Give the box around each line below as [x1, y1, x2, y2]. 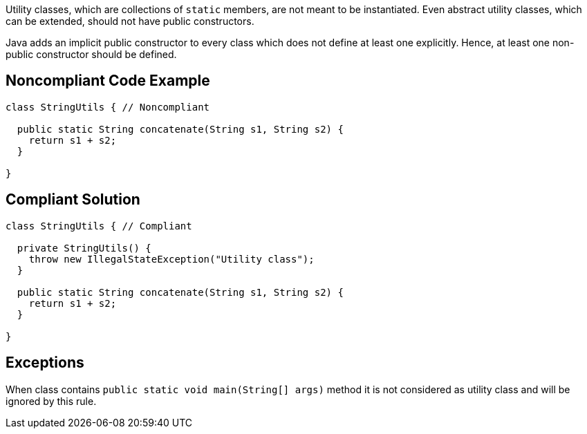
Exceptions [6, 354, 84, 372]
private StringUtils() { [17, 242, 151, 254]
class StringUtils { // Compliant [6, 220, 192, 232]
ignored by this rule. [6, 395, 97, 407]
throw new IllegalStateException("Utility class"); [28, 253, 315, 265]
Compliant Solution [6, 191, 140, 209]
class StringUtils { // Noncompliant [6, 101, 210, 113]
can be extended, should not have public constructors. [6, 15, 254, 27]
